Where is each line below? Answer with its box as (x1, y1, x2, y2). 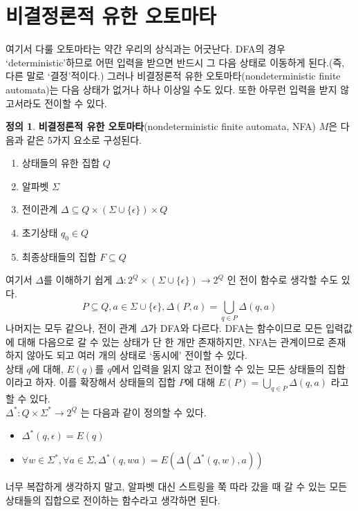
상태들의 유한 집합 (21, 156, 100, 170)
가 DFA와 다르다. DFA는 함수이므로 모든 (148, 320, 323, 335)
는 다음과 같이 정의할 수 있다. (80, 405, 207, 419)
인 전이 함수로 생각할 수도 (227, 272, 339, 287)
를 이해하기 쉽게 (43, 272, 113, 287)
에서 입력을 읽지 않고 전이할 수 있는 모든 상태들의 (111, 361, 325, 375)
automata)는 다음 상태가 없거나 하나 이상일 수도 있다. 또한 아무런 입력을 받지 (6, 82, 337, 96)
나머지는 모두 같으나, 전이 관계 (6, 320, 137, 335)
